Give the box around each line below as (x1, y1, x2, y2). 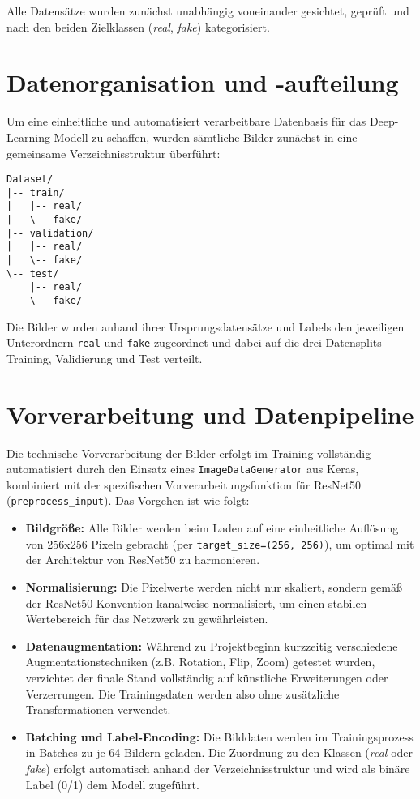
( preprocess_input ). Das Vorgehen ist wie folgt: (6, 492, 250, 509)
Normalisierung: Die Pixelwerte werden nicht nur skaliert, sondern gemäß (25, 578, 402, 595)
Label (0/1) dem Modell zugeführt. (25, 775, 199, 793)
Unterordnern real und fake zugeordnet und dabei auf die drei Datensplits (6, 334, 382, 351)
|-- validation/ (6, 227, 94, 239)
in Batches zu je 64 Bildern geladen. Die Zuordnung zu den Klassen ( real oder (25, 744, 414, 761)
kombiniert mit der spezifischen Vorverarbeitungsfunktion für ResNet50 (6, 476, 362, 493)
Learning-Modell (6, 128, 88, 145)
